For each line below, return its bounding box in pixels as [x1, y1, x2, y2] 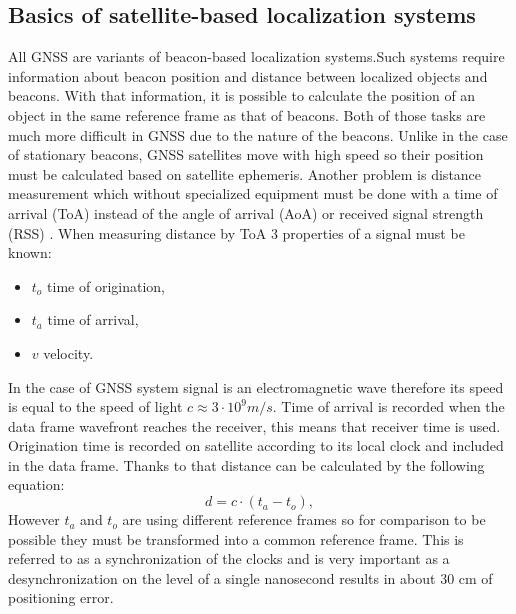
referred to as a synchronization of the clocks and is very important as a [8, 548, 450, 569]
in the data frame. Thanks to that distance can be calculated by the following [8, 454, 485, 475]
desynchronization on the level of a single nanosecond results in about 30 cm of [8, 567, 493, 588]
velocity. [43, 342, 94, 363]
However [8, 509, 60, 530]
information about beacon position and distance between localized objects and [8, 65, 488, 86]
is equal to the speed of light [8, 396, 183, 417]
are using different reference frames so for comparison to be [122, 509, 486, 530]
